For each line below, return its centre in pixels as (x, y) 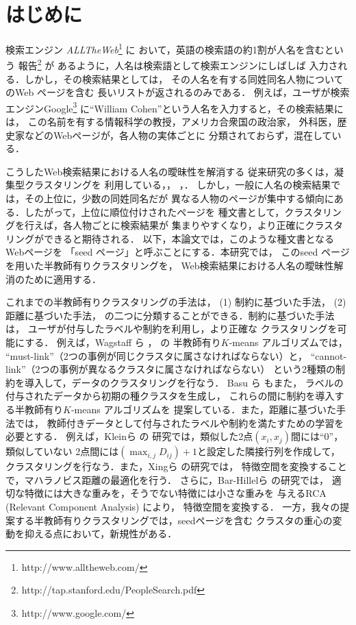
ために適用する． (63, 279)
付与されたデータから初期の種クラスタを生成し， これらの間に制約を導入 (170, 396)
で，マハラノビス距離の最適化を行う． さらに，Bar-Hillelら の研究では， (167, 479)
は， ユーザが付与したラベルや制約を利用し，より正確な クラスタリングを (171, 329)
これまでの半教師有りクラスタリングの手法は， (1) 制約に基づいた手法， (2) (176, 302)
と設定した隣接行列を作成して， (269, 451)
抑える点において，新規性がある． (101, 534)
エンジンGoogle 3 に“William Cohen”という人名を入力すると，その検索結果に (175, 107)
